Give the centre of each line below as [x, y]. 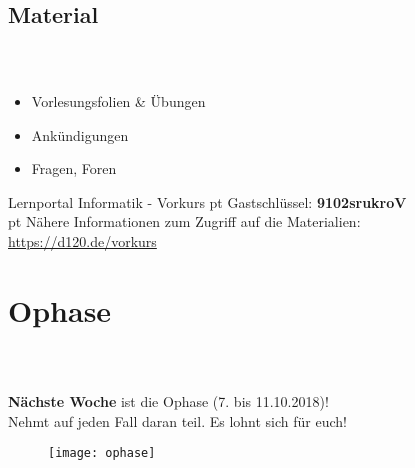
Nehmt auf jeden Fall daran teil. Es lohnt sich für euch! [177, 420]
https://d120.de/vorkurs [82, 240]
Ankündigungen [80, 134]
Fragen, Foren [74, 168]
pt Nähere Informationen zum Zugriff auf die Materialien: [184, 221]
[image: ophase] [102, 453]
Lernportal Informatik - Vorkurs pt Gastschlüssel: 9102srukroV [207, 201]
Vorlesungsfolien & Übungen [118, 101]
